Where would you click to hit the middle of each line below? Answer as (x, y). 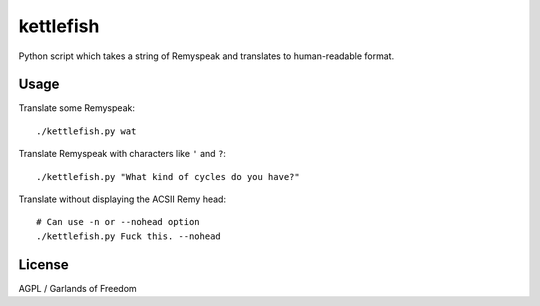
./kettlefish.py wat (86, 131)
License (43, 264)
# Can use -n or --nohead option (118, 222)
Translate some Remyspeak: (76, 108)
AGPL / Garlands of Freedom (77, 288)
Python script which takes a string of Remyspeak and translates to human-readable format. (206, 56)
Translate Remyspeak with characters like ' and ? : (122, 154)
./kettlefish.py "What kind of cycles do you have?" (168, 176)
